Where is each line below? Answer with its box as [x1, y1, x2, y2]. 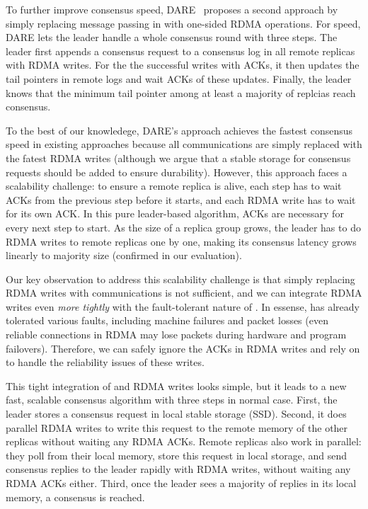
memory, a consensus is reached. [6, 489, 145, 504]
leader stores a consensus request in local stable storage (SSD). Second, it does [6, 406, 347, 421]
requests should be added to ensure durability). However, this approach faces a [6, 164, 347, 179]
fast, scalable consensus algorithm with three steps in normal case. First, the [6, 392, 338, 407]
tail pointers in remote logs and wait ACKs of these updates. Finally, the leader [6, 71, 352, 86]
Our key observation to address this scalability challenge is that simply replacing [6, 271, 355, 286]
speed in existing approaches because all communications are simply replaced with [6, 137, 362, 151]
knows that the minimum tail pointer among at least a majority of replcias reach [6, 85, 356, 100]
